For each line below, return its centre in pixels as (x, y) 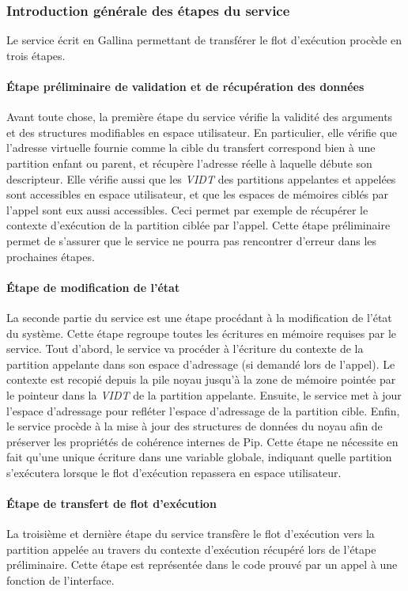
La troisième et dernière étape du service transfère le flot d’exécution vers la (191, 534)
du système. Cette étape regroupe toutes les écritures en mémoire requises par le (202, 333)
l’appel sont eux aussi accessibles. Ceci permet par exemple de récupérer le (187, 209)
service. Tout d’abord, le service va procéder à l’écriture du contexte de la (185, 349)
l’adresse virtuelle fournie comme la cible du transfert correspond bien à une (191, 148)
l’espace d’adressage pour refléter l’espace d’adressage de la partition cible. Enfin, (203, 410)
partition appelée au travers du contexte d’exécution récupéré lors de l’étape (191, 549)
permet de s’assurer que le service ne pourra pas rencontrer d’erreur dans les (192, 240)
